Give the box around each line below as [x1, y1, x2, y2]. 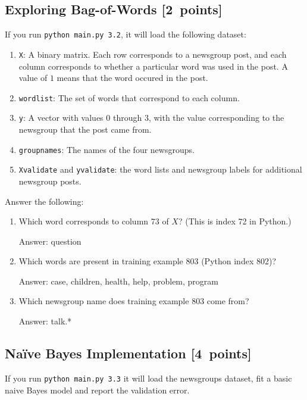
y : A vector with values [18, 111, 104, 124]
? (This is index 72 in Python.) [178, 215, 292, 227]
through [112, 111, 142, 124]
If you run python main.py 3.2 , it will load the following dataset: [5, 28, 246, 40]
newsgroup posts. [18, 174, 82, 187]
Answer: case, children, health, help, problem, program [18, 274, 218, 287]
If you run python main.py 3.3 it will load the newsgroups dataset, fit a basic [5, 371, 292, 384]
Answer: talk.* [18, 315, 72, 327]
